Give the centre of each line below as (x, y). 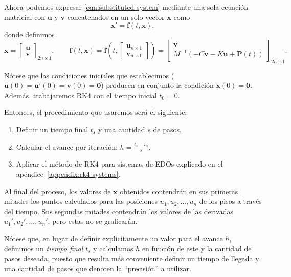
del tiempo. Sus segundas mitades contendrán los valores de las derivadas (119, 211)
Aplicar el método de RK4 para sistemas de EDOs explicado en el (119, 164)
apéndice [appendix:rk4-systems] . (68, 174)
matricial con (25, 17)
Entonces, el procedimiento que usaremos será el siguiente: (96, 112)
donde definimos (29, 34)
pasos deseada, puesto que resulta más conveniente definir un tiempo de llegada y (132, 258)
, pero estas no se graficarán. (93, 221)
